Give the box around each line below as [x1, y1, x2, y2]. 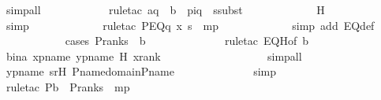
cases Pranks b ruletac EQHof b [65, 32, 308, 49]
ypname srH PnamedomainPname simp [6, 63, 277, 80]
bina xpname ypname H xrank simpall [6, 47, 302, 64]
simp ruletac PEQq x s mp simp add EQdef [6, 17, 375, 33]
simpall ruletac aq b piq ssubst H [6, 2, 325, 17]
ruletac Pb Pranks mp [6, 78, 130, 94]
